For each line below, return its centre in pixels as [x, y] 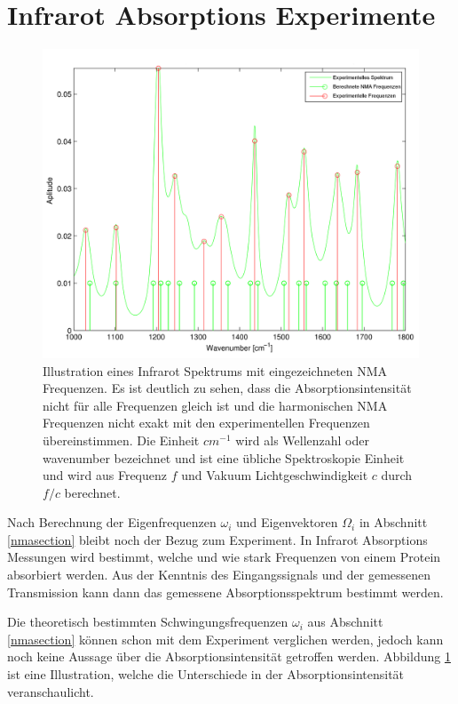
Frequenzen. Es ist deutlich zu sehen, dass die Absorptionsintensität [227, 388]
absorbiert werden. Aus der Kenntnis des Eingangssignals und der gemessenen [219, 575]
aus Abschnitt [345, 622]
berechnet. [92, 492]
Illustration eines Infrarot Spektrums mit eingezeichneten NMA [215, 370]
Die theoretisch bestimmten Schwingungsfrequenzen [148, 622]
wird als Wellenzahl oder [302, 440]
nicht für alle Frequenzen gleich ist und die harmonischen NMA [215, 405]
